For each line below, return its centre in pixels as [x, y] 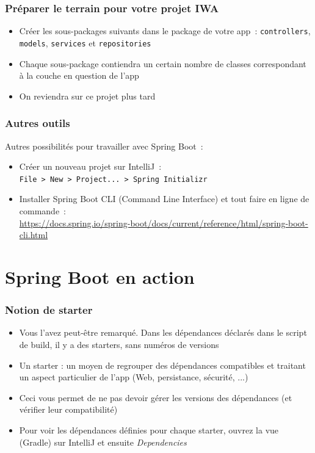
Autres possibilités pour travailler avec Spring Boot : [104, 146]
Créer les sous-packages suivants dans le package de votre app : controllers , [165, 31]
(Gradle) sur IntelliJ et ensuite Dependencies [103, 442]
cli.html [34, 235]
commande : [43, 210]
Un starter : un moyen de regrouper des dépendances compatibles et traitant [162, 365]
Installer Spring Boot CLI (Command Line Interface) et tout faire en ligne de [164, 199]
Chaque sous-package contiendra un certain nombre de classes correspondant [163, 63]
